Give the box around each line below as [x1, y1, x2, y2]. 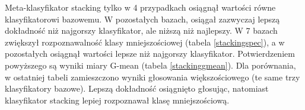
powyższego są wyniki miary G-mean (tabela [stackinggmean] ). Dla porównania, [5, 59, 296, 71]
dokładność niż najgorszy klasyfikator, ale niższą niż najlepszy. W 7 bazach [5, 24, 278, 37]
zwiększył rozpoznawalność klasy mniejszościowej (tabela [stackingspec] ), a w [5, 35, 285, 48]
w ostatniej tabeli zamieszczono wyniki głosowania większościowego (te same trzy [5, 70, 300, 83]
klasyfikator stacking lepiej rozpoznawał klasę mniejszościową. [5, 93, 230, 106]
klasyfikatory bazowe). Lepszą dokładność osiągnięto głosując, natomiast [5, 82, 269, 95]
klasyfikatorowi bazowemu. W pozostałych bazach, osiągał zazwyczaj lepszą [5, 12, 280, 25]
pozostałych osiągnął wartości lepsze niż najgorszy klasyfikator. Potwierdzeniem [5, 47, 295, 60]
